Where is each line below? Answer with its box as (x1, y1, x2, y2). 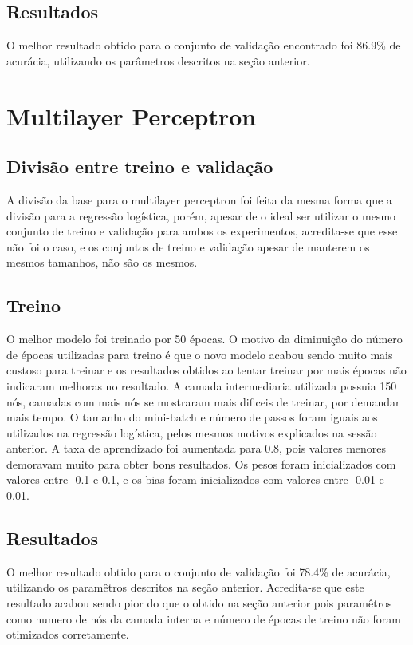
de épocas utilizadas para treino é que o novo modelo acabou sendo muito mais (6, 346, 393, 362)
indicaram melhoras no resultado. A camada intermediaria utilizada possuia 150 (6, 377, 397, 394)
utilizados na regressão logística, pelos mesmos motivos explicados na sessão (6, 424, 377, 441)
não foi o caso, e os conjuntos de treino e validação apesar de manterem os (6, 238, 370, 255)
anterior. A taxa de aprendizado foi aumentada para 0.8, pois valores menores (6, 440, 387, 457)
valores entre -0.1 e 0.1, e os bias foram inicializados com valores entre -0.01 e (6, 471, 384, 488)
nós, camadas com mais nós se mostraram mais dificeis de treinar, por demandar (6, 393, 400, 410)
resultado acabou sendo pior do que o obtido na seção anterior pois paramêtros (6, 595, 392, 611)
